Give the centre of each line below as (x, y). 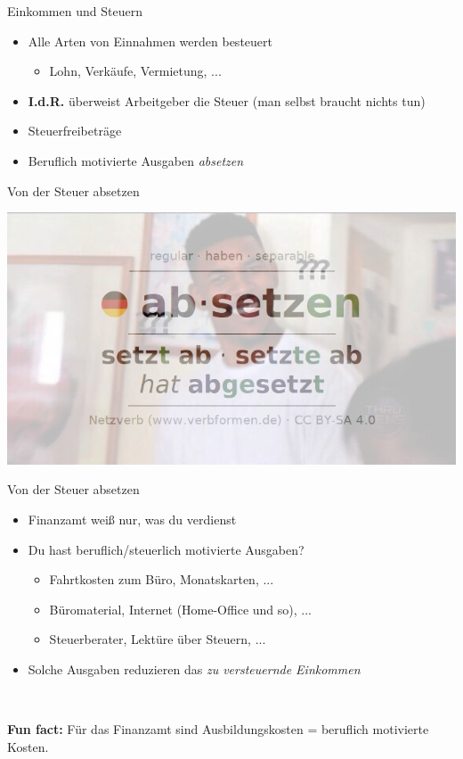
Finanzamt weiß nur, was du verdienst (132, 519)
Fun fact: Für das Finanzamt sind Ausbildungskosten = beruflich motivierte (218, 729)
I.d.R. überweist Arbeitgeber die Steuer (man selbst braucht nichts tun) (227, 100)
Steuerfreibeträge (75, 131)
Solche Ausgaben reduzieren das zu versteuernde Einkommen (194, 668)
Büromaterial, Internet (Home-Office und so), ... (180, 609)
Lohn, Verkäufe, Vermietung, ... (135, 71)
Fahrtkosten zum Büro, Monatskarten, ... (162, 579)
